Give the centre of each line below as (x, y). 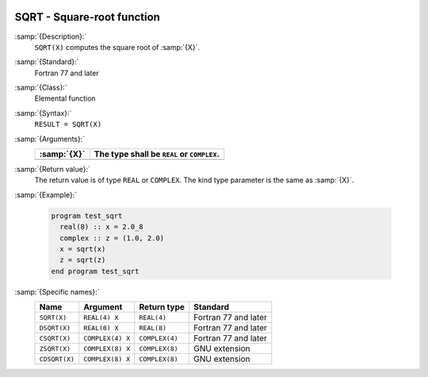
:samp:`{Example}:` (46, 195)
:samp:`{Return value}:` (53, 169)
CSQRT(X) (55, 338)
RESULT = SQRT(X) (68, 124)
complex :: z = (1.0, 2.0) (112, 238)
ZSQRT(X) (55, 348)
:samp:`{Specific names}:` (57, 291)
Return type (162, 307)
